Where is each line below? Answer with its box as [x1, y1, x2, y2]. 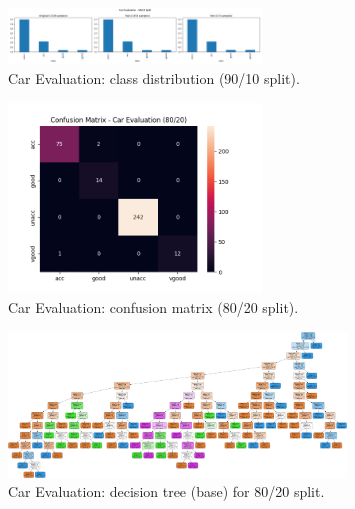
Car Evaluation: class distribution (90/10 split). [8, 67, 300, 88]
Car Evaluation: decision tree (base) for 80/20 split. [8, 481, 325, 502]
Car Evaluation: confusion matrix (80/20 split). [8, 296, 299, 317]
